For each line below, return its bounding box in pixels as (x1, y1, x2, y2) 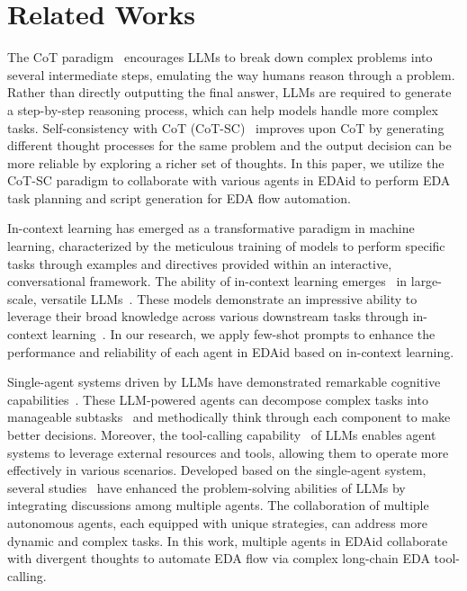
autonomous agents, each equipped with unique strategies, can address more (7, 513, 427, 532)
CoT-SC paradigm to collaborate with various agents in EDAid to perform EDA (7, 171, 451, 190)
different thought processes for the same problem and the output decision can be (7, 136, 452, 155)
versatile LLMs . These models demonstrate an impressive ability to (40, 289, 418, 308)
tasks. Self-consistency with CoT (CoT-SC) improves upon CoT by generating (7, 118, 445, 137)
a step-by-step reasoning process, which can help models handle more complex (7, 100, 438, 119)
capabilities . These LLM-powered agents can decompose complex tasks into (7, 390, 428, 408)
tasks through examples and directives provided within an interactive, (7, 254, 392, 273)
